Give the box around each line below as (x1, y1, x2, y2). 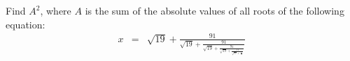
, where (40, 3, 71, 17)
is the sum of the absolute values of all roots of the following (85, 3, 344, 17)
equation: (6, 17, 45, 31)
